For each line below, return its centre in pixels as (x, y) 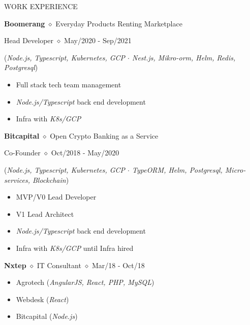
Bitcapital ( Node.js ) (47, 316)
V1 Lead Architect (45, 214)
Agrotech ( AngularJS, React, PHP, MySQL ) (85, 282)
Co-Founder (22, 153)
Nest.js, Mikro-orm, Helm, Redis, (184, 57)
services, (17, 180)
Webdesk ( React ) (42, 299)
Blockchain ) (51, 180)
